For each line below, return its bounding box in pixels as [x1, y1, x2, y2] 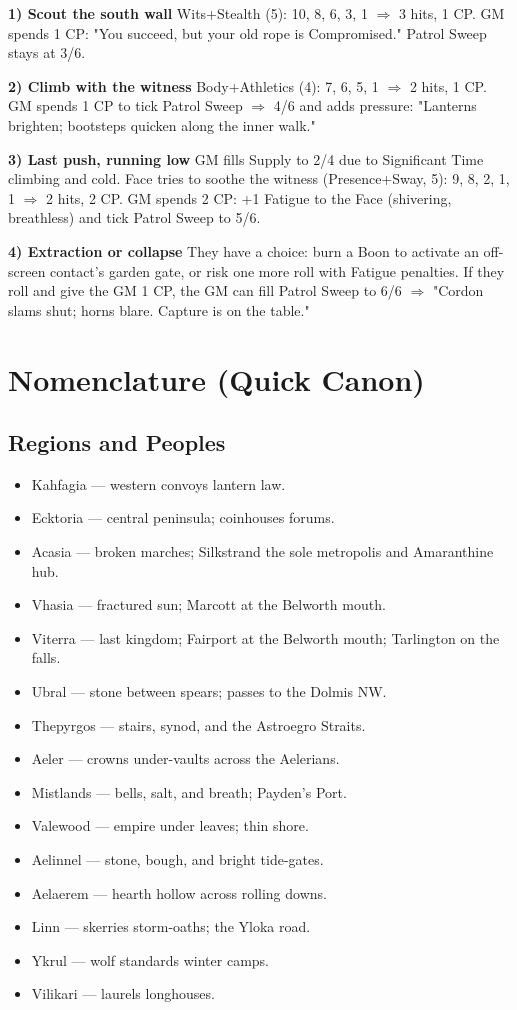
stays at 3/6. [8, 42, 86, 63]
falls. [31, 647, 61, 668]
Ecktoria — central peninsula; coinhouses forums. [31, 507, 335, 528]
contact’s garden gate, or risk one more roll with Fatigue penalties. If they [50, 260, 505, 281]
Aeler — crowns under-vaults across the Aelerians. [31, 748, 340, 769]
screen [8, 260, 46, 281]
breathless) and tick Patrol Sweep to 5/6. [8, 207, 261, 228]
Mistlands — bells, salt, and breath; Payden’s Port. [31, 781, 347, 802]
